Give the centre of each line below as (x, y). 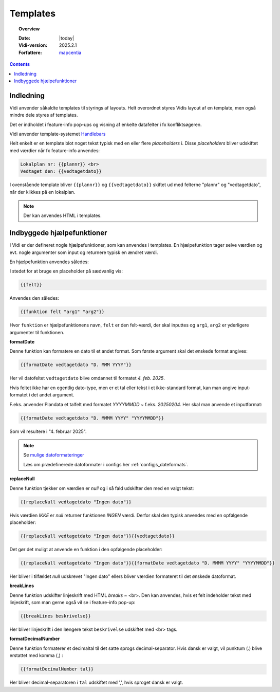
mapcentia (70, 52)
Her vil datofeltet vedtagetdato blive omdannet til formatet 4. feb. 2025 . (87, 378)
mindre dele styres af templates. (44, 115)
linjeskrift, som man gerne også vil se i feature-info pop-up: (72, 602)
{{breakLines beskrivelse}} (55, 616)
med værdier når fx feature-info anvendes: (55, 150)
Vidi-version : (33, 45)
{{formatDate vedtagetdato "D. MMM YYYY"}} (76, 365)
